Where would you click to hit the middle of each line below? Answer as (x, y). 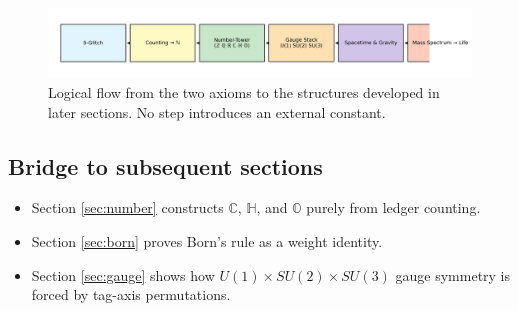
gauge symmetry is (453, 274)
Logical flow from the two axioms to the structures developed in (244, 91)
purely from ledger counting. (393, 207)
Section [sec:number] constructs (127, 207)
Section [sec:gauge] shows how (123, 274)
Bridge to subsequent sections (165, 165)
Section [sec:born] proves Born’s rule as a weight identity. (207, 240)
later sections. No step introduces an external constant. (217, 111)
